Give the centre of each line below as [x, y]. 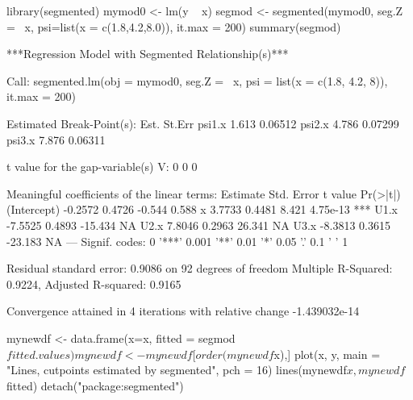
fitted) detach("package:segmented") [95, 385]
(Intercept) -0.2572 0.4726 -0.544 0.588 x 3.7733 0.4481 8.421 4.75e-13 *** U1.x [202, 209]
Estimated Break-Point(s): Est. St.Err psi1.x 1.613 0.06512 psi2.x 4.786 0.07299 [203, 123]
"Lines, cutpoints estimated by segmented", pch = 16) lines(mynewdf [177, 370]
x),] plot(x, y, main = [327, 354]
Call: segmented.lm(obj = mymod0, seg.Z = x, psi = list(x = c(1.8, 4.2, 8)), [197, 80]
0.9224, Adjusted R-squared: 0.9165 [94, 283]
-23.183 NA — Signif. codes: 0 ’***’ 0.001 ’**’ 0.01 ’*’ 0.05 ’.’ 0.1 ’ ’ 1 [177, 241]
